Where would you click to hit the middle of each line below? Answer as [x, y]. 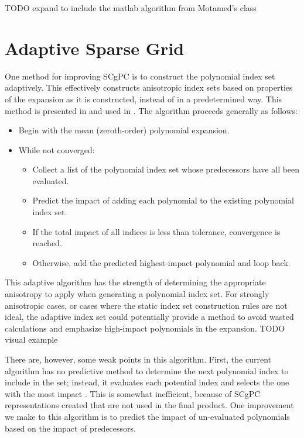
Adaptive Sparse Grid [95, 48]
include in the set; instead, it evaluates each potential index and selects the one [147, 382]
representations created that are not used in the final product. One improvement [149, 405]
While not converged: [57, 149]
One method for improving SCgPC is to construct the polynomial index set [140, 76]
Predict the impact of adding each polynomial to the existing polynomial [163, 200]
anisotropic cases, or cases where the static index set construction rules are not [146, 305]
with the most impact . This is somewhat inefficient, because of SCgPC [133, 393]
